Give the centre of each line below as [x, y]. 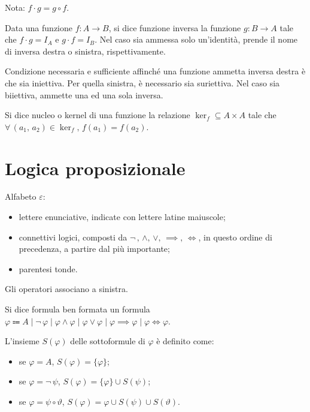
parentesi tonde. [48, 268]
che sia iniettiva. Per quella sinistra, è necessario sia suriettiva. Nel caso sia [142, 82]
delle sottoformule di [108, 341]
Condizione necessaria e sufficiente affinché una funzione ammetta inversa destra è [155, 71]
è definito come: [185, 341]
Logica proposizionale [95, 168]
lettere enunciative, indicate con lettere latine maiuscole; [122, 217]
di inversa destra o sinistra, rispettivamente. [85, 51]
